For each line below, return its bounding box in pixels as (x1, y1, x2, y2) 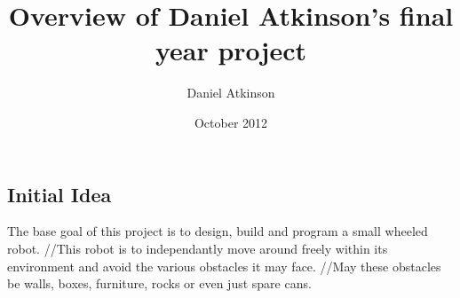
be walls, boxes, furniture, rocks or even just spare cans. (7, 274, 312, 293)
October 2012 (194, 113, 268, 131)
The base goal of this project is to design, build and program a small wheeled (7, 222, 428, 240)
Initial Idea (7, 180, 112, 208)
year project (155, 32, 307, 68)
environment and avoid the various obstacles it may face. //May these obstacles (7, 256, 441, 275)
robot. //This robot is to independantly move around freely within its (7, 239, 388, 257)
